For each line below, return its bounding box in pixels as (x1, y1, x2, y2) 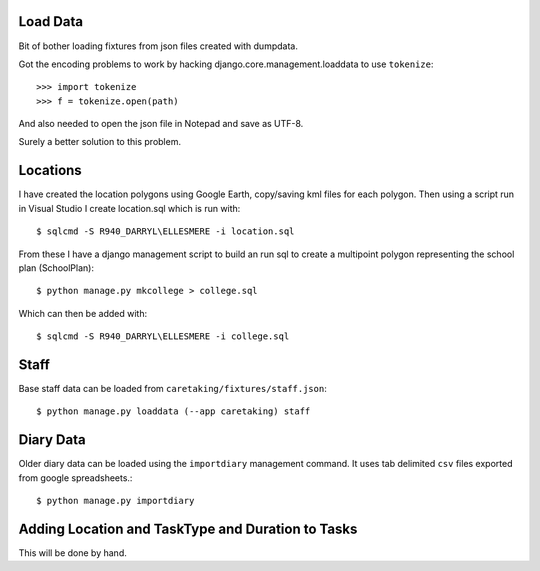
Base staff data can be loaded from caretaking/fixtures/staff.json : (18, 383, 327, 395)
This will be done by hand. (18, 547, 127, 559)
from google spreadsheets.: (18, 471, 133, 484)
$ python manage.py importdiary (36, 495, 195, 507)
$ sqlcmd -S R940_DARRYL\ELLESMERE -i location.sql (36, 226, 295, 237)
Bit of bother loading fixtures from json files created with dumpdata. (18, 40, 299, 52)
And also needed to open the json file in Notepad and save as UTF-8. (18, 118, 304, 130)
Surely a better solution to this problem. (18, 136, 182, 148)
